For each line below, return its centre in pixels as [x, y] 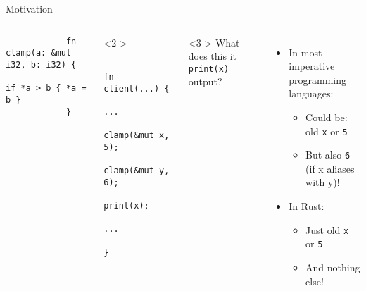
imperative [312, 66]
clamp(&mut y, [137, 171]
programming [318, 79]
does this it [212, 56]
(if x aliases [330, 168]
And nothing [333, 267]
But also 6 [328, 155]
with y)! [323, 182]
